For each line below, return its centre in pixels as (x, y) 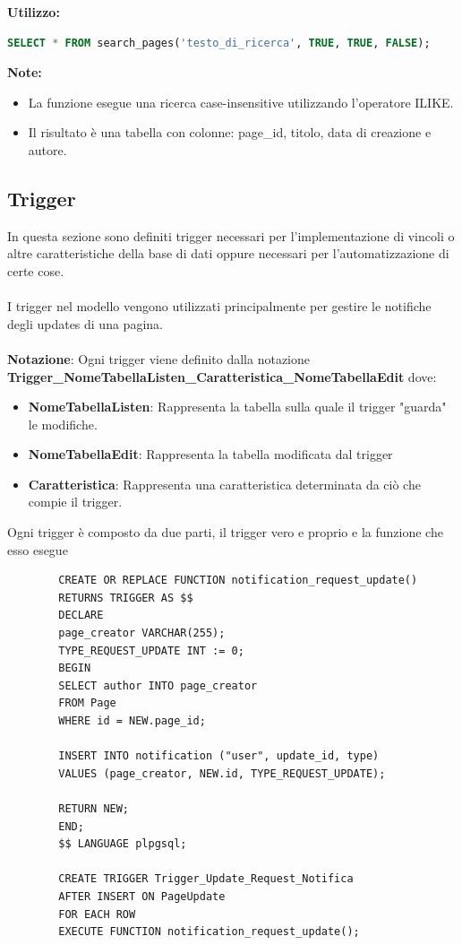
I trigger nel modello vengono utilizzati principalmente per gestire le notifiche (219, 306)
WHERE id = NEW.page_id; (132, 721)
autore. (47, 149)
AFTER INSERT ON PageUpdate (142, 896)
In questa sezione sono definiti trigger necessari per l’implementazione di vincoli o (231, 235)
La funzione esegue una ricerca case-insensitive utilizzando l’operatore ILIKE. (241, 102)
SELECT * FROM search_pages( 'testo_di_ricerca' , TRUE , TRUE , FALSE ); (219, 43)
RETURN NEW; (94, 808)
